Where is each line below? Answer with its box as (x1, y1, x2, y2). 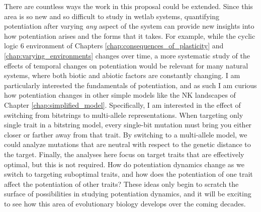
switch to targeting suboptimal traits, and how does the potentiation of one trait (4, 169, 253, 179)
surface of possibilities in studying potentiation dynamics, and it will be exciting (4, 188, 251, 199)
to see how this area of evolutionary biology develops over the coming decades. (4, 198, 246, 208)
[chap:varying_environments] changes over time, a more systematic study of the (4, 50, 250, 60)
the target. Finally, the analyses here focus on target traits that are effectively (4, 149, 244, 159)
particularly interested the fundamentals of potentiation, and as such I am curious (4, 80, 257, 90)
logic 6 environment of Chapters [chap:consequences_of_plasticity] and (4, 40, 224, 51)
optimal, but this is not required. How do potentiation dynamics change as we (4, 159, 244, 169)
